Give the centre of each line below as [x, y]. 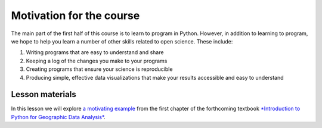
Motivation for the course [75, 15]
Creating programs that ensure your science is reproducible [99, 69]
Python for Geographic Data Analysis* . [58, 117]
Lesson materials [44, 94]
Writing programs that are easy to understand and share [95, 52]
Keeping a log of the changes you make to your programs [97, 61]
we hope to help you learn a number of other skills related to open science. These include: [122, 41]
